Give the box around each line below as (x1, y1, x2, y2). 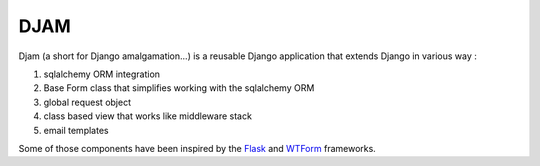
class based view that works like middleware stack (43, 110, 252, 122)
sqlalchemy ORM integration (43, 68, 160, 80)
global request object (43, 96, 132, 108)
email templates (43, 124, 109, 136)
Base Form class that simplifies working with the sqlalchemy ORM (43, 82, 315, 94)
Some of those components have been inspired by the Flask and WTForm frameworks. (18, 142, 377, 154)
